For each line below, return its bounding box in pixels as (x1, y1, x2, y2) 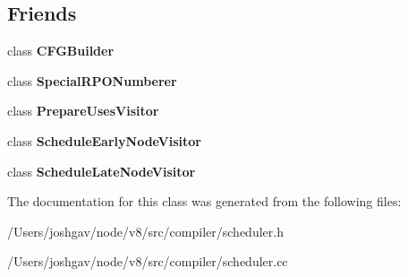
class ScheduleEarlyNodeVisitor (7, 131, 202, 150)
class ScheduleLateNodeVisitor (7, 161, 196, 180)
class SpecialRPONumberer (7, 71, 177, 90)
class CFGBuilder (7, 41, 115, 60)
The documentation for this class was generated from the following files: (7, 192, 402, 211)
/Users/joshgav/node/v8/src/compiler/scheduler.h (7, 221, 284, 240)
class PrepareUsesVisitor (7, 101, 159, 120)
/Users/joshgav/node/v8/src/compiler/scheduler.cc (7, 252, 288, 271)
